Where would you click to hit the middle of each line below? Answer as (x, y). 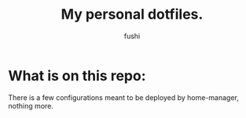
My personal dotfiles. (132, 14)
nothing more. (31, 105)
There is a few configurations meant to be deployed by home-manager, (124, 97)
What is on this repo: (77, 75)
